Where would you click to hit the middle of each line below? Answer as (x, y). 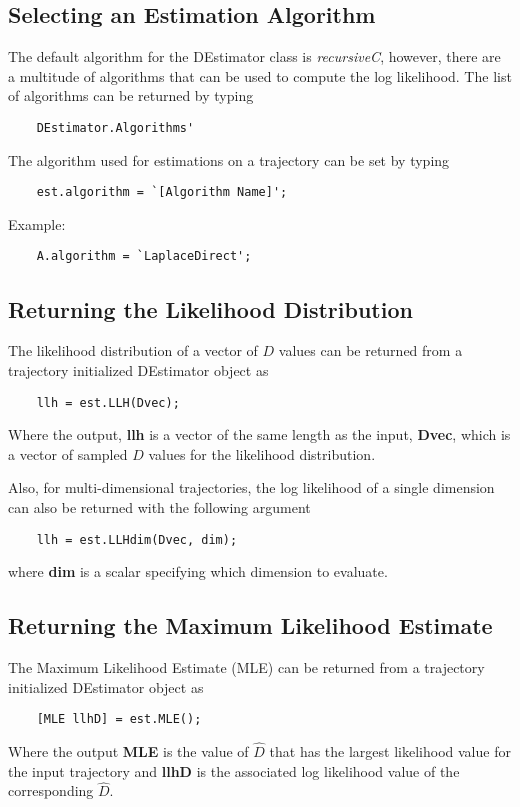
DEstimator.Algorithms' (115, 127)
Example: (37, 223)
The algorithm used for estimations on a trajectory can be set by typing (229, 159)
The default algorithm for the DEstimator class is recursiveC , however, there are (254, 56)
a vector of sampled (68, 453)
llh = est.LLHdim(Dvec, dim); (137, 539)
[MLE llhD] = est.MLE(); (119, 719)
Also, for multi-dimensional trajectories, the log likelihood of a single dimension (251, 487)
